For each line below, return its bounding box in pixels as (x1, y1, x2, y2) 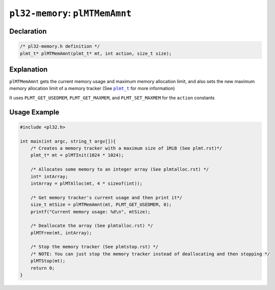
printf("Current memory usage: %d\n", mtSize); (30, 209, 151, 214)
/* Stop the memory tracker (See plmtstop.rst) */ (30, 244, 158, 250)
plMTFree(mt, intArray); (30, 230, 92, 236)
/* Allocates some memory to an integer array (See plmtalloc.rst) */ (30, 167, 209, 172)
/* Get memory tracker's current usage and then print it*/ (30, 194, 183, 200)
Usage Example (9, 108, 60, 116)
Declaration (9, 27, 47, 35)
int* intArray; (30, 174, 68, 179)
